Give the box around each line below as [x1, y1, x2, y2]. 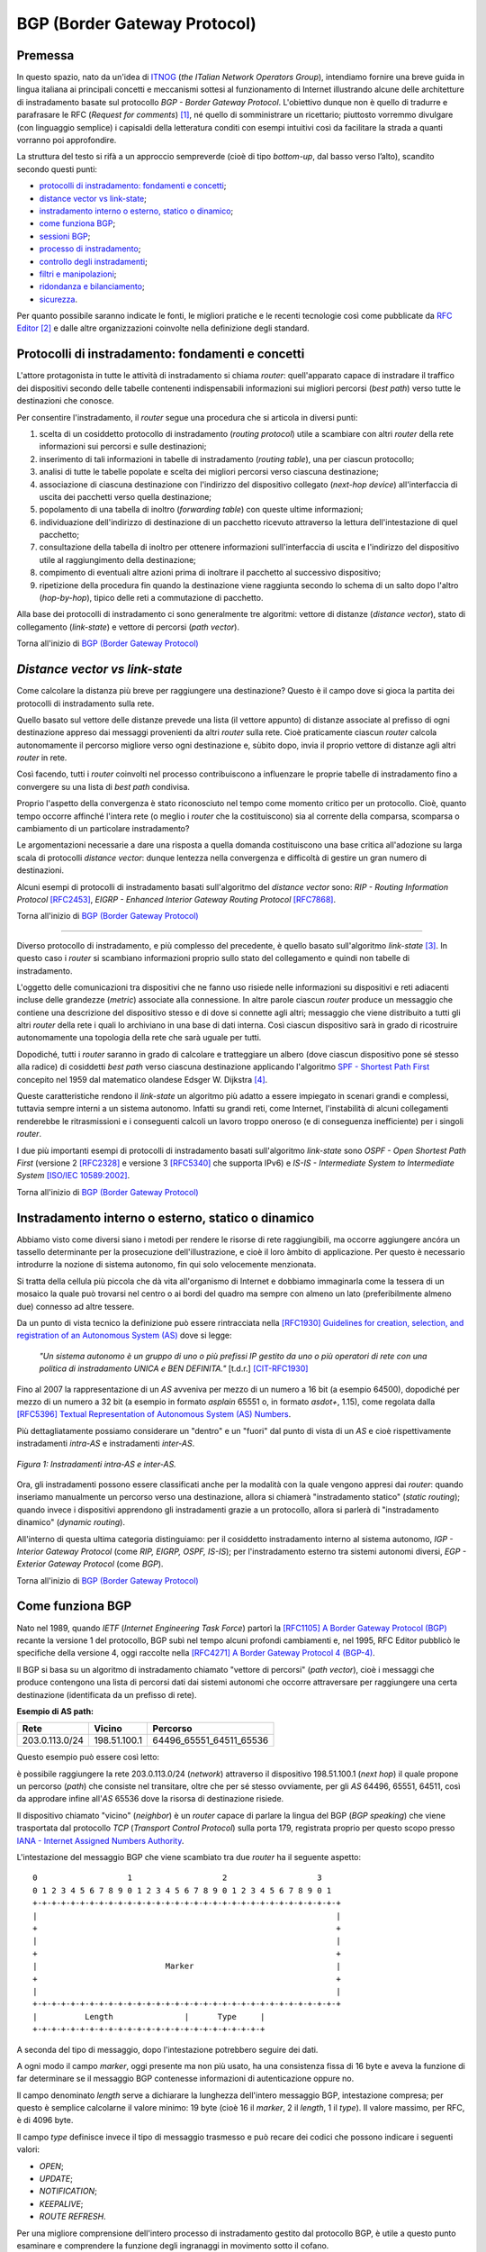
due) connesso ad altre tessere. [16, 1301, 135, 1312]
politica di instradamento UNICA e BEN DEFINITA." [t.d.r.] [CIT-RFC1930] [39, 1363, 309, 1374]
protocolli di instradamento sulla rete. [16, 698, 155, 709]
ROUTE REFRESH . [39, 2211, 107, 2222]
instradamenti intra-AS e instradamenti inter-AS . [16, 1438, 195, 1449]
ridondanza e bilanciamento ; [39, 281, 145, 292]
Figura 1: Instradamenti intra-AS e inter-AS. [16, 1458, 177, 1469]
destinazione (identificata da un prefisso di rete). [16, 1689, 197, 1700]
